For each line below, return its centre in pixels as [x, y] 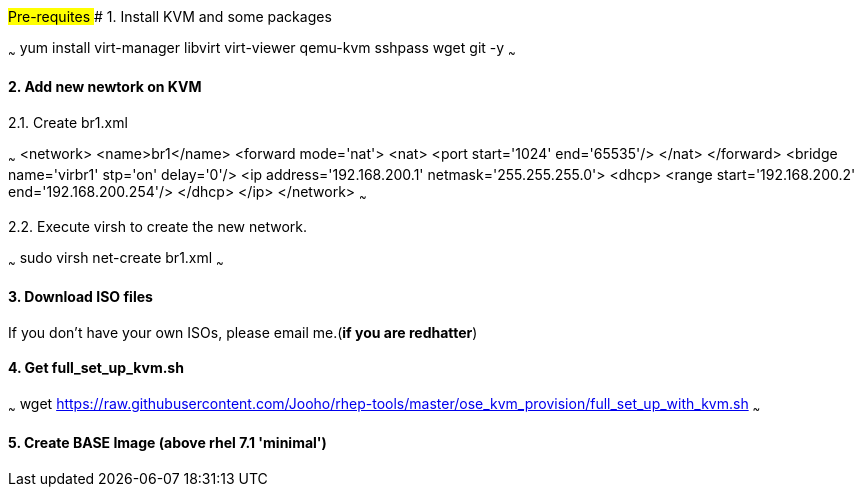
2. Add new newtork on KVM [105, 87]
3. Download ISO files [80, 297]
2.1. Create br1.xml [68, 123]
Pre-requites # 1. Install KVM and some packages [170, 16]
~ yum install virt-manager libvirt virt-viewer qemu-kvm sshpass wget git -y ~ [262, 49]
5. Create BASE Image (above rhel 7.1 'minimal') [167, 443]
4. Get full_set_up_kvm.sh [96, 368]
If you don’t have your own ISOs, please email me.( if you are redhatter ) [243, 332]
